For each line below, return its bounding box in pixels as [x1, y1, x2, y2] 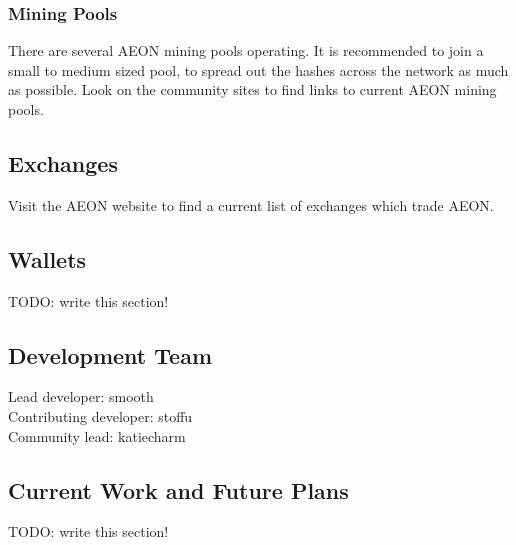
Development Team [8, 339, 212, 370]
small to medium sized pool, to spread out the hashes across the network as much [8, 59, 509, 80]
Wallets [8, 243, 87, 274]
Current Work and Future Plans [8, 474, 349, 505]
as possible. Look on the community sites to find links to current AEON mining [8, 79, 497, 100]
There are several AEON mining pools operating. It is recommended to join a [8, 40, 484, 61]
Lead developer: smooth [8, 386, 154, 407]
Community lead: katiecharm [8, 425, 186, 446]
